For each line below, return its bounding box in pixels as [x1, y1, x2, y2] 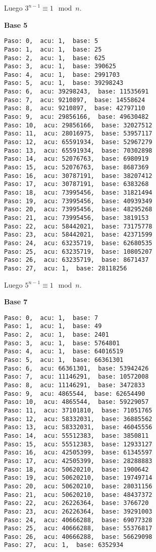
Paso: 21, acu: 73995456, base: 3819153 [4, 214, 149, 221]
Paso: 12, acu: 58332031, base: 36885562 [4, 415, 152, 423]
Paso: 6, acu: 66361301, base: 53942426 [4, 364, 149, 372]
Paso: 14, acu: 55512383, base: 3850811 [4, 432, 149, 439]
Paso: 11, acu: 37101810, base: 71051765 [4, 406, 152, 414]
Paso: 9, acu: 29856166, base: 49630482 [4, 113, 149, 121]
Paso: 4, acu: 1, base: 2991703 [4, 71, 120, 78]
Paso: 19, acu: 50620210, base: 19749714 [4, 474, 152, 482]
